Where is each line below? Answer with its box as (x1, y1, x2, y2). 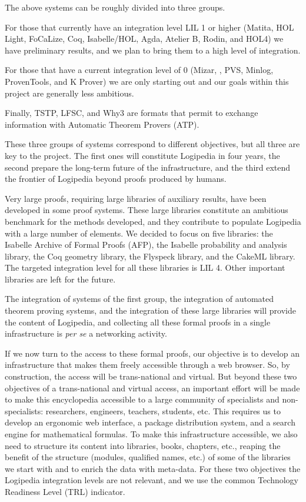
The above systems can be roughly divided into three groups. (5, 1, 225, 13)
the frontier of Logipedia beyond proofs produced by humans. (5, 172, 227, 185)
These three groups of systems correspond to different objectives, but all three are (5, 138, 300, 150)
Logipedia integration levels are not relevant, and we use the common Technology (5, 474, 298, 486)
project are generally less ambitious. (5, 87, 134, 99)
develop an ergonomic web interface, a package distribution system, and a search (5, 416, 295, 428)
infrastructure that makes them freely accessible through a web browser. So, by (5, 358, 290, 371)
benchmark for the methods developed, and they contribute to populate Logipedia (5, 215, 301, 227)
